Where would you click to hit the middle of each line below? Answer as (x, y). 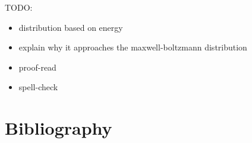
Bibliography (59, 128)
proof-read (37, 67)
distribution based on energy (71, 27)
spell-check (38, 87)
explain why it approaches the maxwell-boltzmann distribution (133, 47)
